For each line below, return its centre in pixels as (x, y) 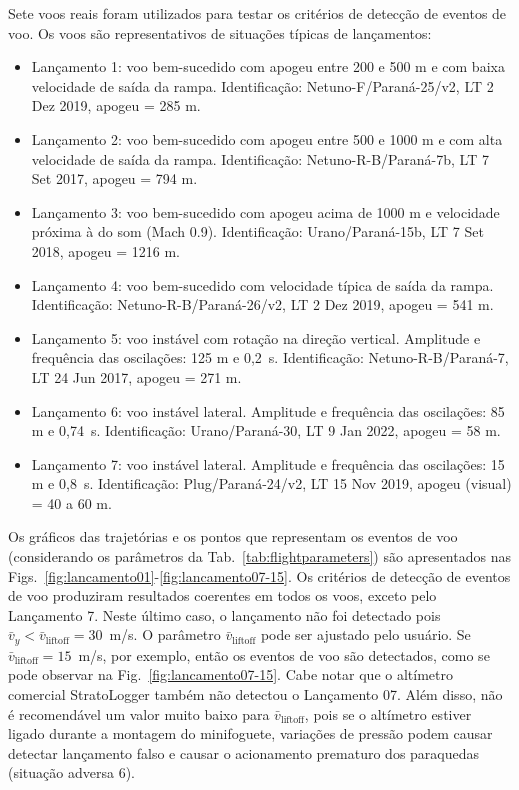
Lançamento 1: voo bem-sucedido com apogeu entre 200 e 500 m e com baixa (268, 66)
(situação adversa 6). (71, 772)
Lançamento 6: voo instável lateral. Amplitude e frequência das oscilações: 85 (268, 410)
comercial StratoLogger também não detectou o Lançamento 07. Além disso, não (255, 694)
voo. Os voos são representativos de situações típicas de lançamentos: (220, 32)
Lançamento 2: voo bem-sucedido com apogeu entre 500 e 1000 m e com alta (267, 138)
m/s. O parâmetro (165, 634)
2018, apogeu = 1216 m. (105, 250)
